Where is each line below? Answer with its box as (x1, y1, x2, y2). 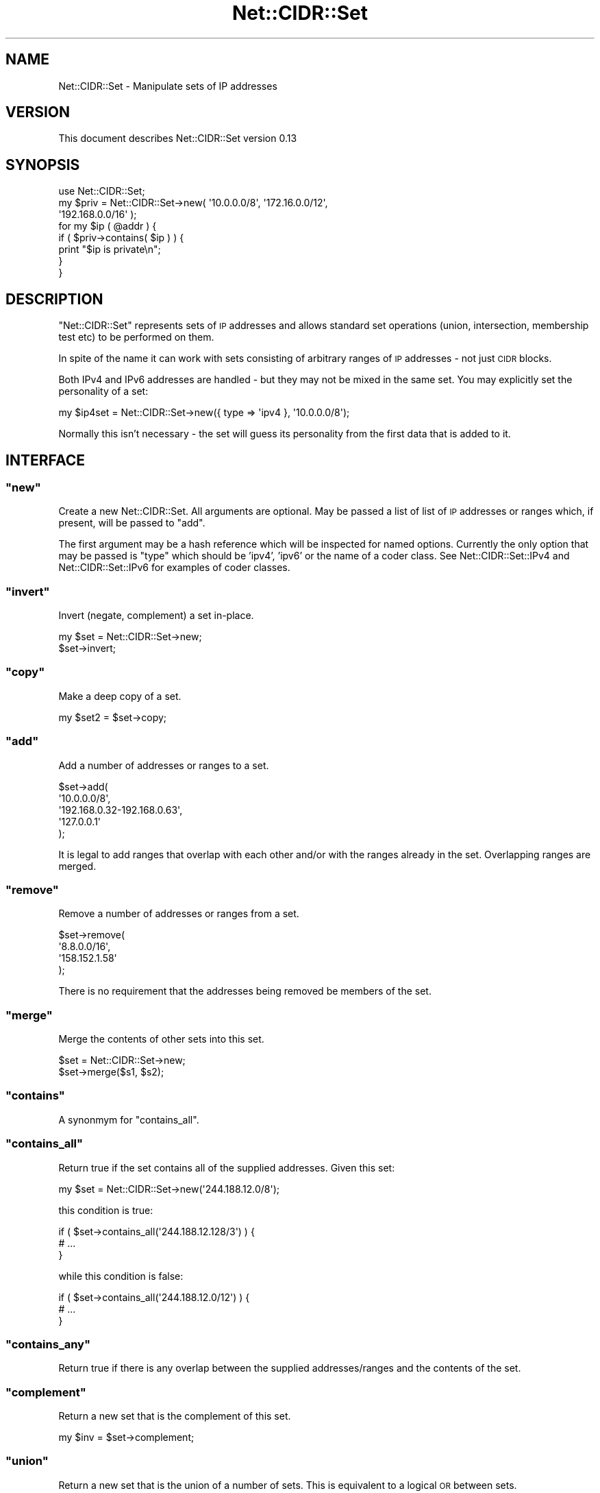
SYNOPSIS (5, 156, 80, 173)
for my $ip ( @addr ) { (58, 220, 157, 232)
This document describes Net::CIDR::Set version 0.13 (58, 132, 297, 145)
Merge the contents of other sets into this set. (58, 1033, 264, 1045)
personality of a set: (58, 385, 149, 398)
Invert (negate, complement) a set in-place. (58, 609, 254, 622)
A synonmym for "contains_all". (58, 1113, 199, 1126)
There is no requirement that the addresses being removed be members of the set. (58, 985, 432, 997)
